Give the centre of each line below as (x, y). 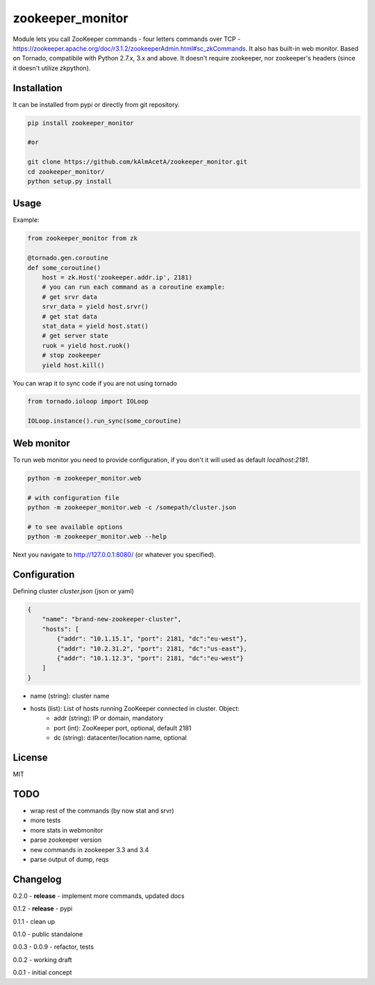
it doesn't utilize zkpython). (52, 68)
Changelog (37, 879)
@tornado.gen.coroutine (68, 258)
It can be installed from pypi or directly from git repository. (96, 104)
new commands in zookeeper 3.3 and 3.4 (90, 849)
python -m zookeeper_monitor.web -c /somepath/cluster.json (132, 507)
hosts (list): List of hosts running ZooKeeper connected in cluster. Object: (135, 709)
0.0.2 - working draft (42, 959)
